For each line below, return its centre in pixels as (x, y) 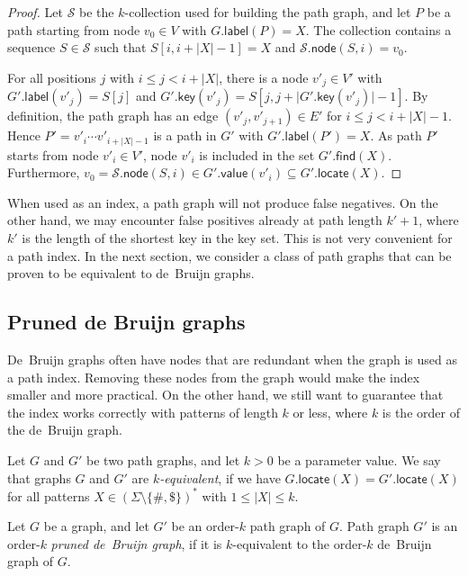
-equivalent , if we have (220, 477)
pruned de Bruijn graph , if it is (136, 543)
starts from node (53, 154)
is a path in (185, 135)
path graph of (288, 526)
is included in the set (257, 154)
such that (121, 47)
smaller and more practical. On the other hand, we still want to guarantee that (225, 395)
